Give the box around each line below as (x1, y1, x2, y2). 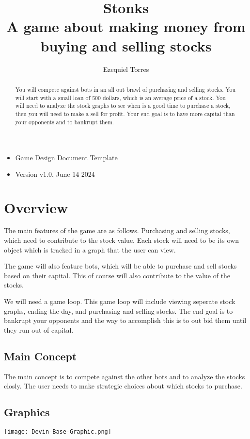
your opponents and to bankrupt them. (15, 118, 114, 126)
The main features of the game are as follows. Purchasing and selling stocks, (4, 225, 230, 236)
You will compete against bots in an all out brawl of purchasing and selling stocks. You (15, 85, 236, 93)
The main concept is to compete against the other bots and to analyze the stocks (4, 371, 245, 381)
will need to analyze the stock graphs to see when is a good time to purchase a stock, (15, 101, 231, 110)
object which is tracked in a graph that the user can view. (4, 244, 176, 254)
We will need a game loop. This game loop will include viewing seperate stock (4, 296, 235, 306)
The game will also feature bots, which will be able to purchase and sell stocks (4, 261, 237, 271)
